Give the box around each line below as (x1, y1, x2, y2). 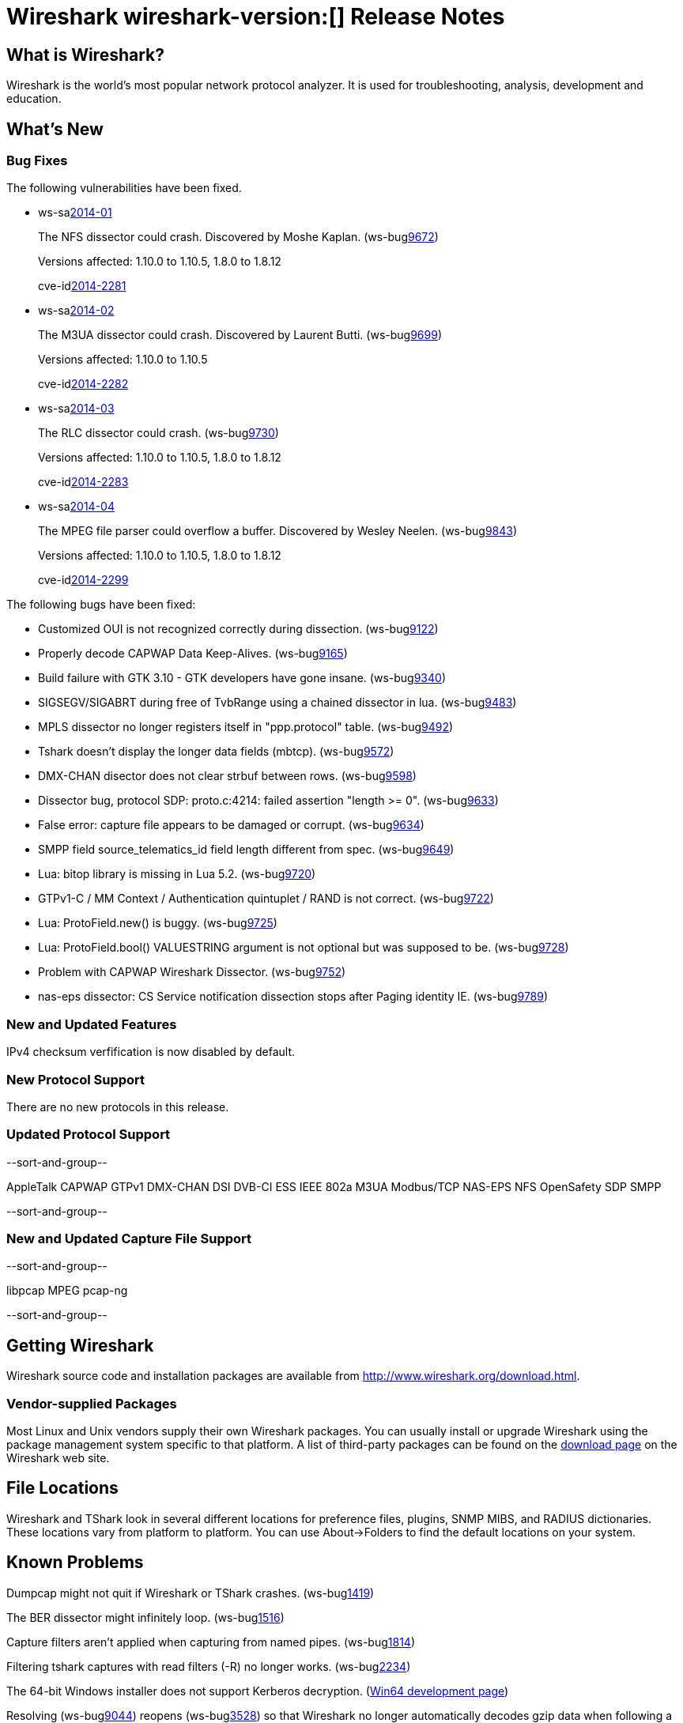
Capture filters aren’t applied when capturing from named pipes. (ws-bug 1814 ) (6, 1634, 416, 1649)
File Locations (6, 1478, 119, 1499)
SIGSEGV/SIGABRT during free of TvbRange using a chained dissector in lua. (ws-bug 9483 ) (38, 696, 517, 710)
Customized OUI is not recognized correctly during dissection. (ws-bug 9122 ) (38, 622, 439, 636)
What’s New (6, 119, 104, 139)
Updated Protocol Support (6, 1126, 171, 1143)
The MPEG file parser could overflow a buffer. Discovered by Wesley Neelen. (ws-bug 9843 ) (38, 524, 518, 538)
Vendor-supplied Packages (6, 1395, 177, 1412)
